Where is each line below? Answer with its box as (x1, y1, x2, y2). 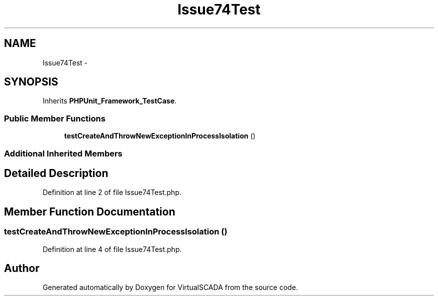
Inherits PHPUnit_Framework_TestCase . (42, 96, 177, 105)
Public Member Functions (4, 113, 105, 123)
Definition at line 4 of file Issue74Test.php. (42, 244, 182, 253)
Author (4, 262, 39, 275)
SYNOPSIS (4, 75, 58, 88)
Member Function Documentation (4, 205, 175, 218)
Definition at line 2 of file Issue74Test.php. (42, 188, 181, 197)
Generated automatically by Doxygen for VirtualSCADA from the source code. (42, 283, 298, 292)
